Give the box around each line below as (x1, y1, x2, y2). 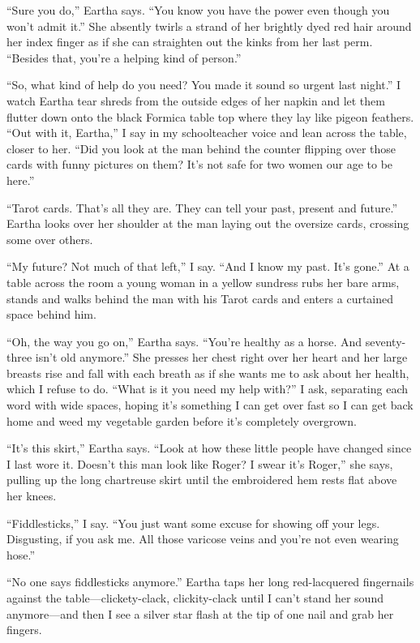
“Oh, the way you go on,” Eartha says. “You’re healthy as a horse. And (6, 332, 362, 349)
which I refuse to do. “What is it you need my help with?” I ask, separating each (6, 380, 409, 397)
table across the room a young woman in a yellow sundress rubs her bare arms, (6, 273, 400, 290)
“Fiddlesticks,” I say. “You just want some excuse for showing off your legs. (6, 514, 380, 531)
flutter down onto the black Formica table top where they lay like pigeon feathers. (6, 108, 414, 125)
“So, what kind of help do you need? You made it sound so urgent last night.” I (6, 76, 401, 93)
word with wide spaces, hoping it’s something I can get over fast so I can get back (6, 397, 414, 414)
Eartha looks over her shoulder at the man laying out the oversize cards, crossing (6, 215, 409, 232)
